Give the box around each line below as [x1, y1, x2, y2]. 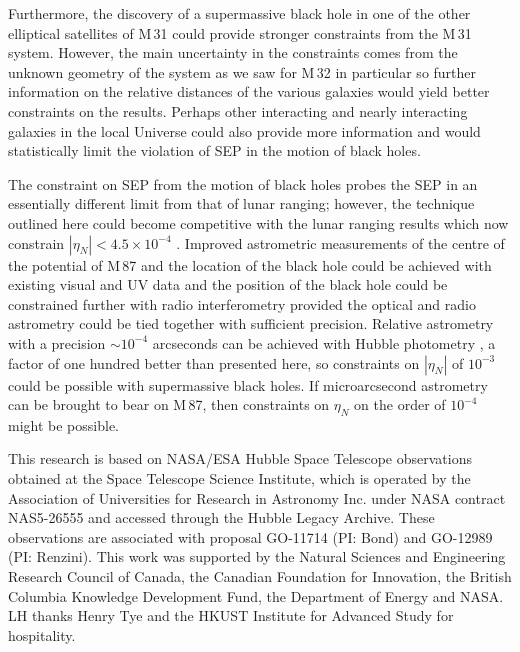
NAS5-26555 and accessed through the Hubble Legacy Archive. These [8, 507, 435, 528]
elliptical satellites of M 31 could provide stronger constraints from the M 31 [8, 22, 472, 43]
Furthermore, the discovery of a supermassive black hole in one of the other [8, 3, 471, 23]
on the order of [354, 394, 446, 415]
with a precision [8, 332, 106, 353]
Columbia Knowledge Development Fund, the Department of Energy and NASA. [8, 585, 504, 606]
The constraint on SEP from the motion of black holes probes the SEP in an [8, 173, 478, 194]
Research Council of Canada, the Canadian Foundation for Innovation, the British [8, 566, 512, 587]
